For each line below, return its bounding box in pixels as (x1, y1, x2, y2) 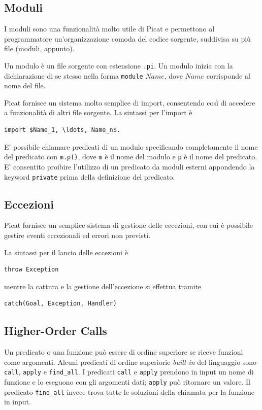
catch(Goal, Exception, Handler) (4, 300, 117, 307)
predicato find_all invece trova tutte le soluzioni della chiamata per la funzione (4, 386, 255, 397)
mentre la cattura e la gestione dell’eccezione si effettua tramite (4, 281, 202, 291)
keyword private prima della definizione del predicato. (4, 171, 175, 182)
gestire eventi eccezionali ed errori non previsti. (4, 229, 151, 240)
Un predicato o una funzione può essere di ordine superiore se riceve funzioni (4, 347, 243, 357)
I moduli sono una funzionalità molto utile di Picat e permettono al (4, 23, 215, 34)
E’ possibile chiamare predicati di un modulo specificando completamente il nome (4, 141, 258, 152)
